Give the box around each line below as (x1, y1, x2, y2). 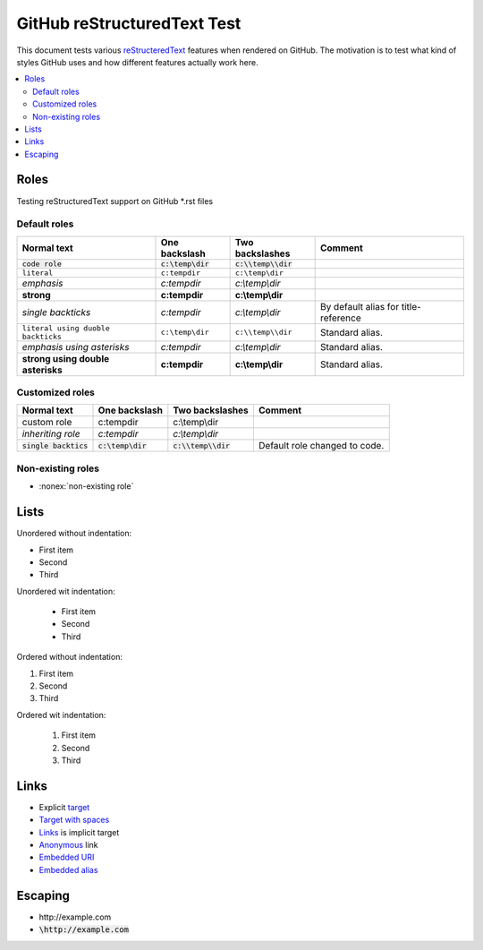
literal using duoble (21, 323, 111, 333)
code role (21, 259, 63, 269)
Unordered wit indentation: (16, 586, 115, 596)
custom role (21, 416, 72, 429)
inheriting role (21, 428, 80, 441)
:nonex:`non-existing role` (38, 481, 134, 492)
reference (319, 312, 361, 324)
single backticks (21, 305, 91, 318)
